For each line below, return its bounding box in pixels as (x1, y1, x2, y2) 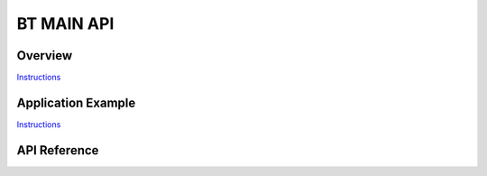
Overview (16, 48, 73, 63)
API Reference (16, 143, 99, 158)
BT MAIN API (16, 14, 115, 33)
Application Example (16, 95, 136, 110)
